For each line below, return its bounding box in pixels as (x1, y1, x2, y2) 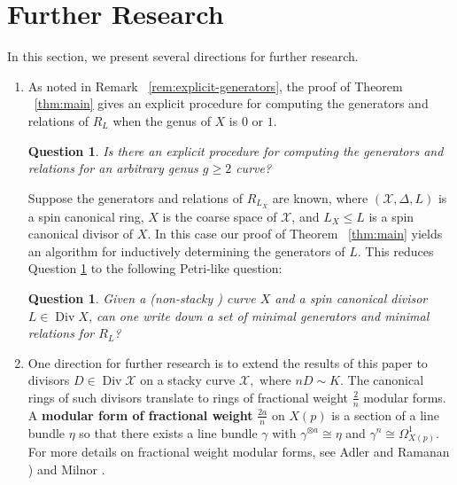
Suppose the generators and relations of (27, 188, 244, 207)
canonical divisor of (27, 224, 134, 243)
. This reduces (357, 241, 434, 260)
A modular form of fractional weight (27, 405, 253, 424)
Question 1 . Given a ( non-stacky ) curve (27, 288, 256, 307)
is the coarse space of (162, 207, 277, 225)
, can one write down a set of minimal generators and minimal (88, 306, 430, 325)
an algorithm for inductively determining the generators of (27, 241, 345, 260)
